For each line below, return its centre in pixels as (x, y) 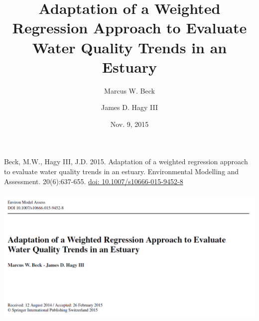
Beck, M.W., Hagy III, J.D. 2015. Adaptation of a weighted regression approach (126, 161)
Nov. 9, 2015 (129, 124)
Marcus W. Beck (129, 90)
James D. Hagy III (129, 107)
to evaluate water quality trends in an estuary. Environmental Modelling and (122, 171)
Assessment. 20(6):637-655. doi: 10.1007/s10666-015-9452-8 (94, 181)
